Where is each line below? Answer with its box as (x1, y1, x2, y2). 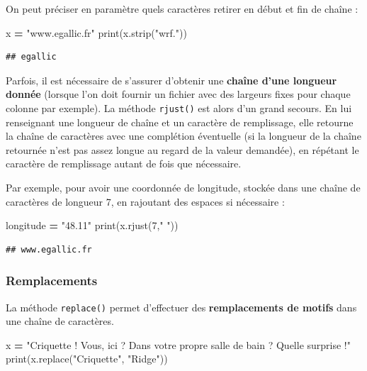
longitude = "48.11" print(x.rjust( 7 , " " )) (6, 218, 179, 233)
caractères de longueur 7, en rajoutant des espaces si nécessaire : (6, 194, 285, 209)
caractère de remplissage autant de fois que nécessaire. (6, 156, 242, 171)
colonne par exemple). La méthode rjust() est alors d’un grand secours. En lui (6, 100, 352, 115)
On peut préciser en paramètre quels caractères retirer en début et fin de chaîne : (6, 1, 358, 16)
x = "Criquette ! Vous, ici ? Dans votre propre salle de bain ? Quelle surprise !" (6, 337, 351, 352)
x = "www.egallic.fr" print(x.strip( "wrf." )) (6, 25, 187, 40)
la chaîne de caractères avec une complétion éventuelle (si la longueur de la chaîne (6, 128, 361, 143)
